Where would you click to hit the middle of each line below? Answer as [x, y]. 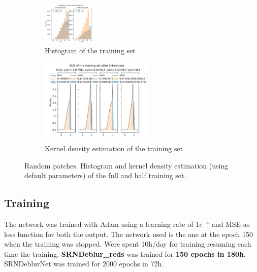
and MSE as [231, 224]
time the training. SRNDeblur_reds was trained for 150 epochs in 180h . [125, 253]
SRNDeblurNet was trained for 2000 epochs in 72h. [84, 264]
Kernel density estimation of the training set [114, 148]
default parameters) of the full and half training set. [105, 175]
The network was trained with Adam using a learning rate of [99, 224]
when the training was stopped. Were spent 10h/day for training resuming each [128, 244]
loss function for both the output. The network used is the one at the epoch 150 [128, 234]
